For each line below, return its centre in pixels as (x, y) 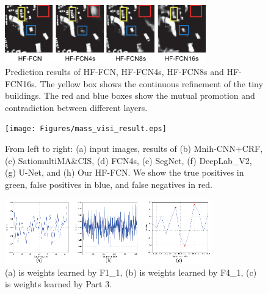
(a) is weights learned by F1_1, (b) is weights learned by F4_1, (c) (131, 272)
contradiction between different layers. (76, 107)
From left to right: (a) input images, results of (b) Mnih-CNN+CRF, (134, 148)
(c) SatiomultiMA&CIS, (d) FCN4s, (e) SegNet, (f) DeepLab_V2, (129, 160)
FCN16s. (21, 83)
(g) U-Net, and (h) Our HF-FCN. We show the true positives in (125, 172)
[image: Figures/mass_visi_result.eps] (86, 129)
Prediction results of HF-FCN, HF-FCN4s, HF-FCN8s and (114, 71)
